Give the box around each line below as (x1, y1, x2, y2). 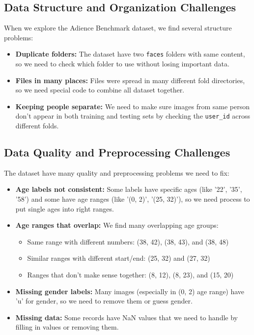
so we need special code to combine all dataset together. (15, 85, 185, 95)
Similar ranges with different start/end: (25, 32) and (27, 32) (27, 253, 210, 263)
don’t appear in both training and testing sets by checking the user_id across (15, 111, 251, 121)
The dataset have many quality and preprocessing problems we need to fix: (4, 167, 229, 178)
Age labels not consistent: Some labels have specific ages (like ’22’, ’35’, (15, 184, 242, 194)
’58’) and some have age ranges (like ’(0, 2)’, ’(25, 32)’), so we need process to (15, 194, 250, 204)
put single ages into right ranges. (15, 203, 114, 213)
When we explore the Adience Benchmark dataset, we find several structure (4, 23, 232, 33)
